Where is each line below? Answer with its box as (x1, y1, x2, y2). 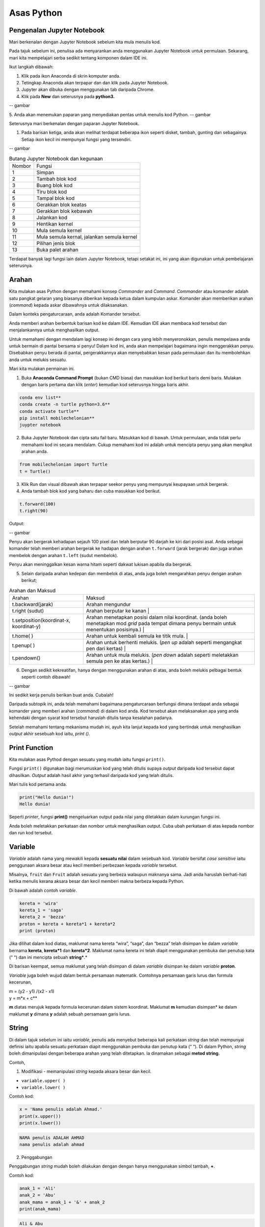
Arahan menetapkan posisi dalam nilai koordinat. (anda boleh (86, 613, 227, 620)
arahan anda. (21, 449, 48, 454)
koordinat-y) (12, 623, 41, 630)
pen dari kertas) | (86, 645, 126, 652)
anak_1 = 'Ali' (19, 1185, 56, 1191)
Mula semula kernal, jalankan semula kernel (36, 233, 137, 240)
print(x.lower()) (19, 1120, 61, 1126)
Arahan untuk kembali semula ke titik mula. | (86, 632, 188, 639)
